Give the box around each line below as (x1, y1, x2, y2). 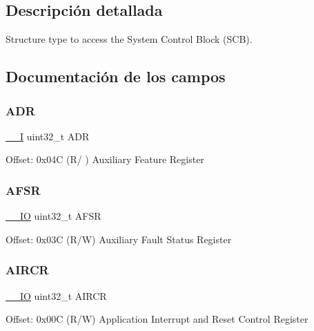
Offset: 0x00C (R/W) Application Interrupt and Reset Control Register (6, 312, 308, 326)
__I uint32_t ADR (6, 129, 90, 143)
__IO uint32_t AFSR (6, 209, 101, 223)
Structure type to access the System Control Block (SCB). (6, 32, 253, 46)
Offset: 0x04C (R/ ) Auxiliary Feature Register (6, 152, 204, 167)
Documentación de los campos (6, 66, 226, 87)
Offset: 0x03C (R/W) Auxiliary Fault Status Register (6, 231, 232, 246)
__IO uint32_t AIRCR (6, 288, 107, 303)
